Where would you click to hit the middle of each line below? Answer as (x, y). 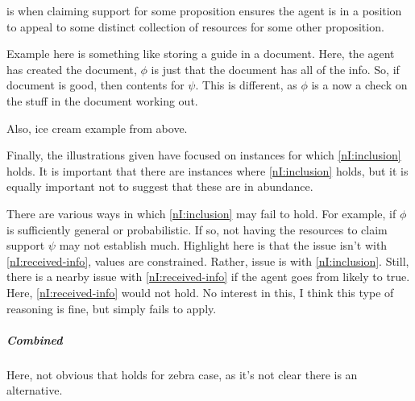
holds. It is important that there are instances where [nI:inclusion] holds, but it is (207, 170)
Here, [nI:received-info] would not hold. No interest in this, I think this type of (200, 292)
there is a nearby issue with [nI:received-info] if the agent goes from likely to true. (208, 277)
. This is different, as (246, 85)
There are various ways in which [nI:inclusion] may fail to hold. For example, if (201, 213)
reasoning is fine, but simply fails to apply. (112, 308)
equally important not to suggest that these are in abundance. (160, 186)
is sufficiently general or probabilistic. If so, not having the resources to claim (197, 229)
